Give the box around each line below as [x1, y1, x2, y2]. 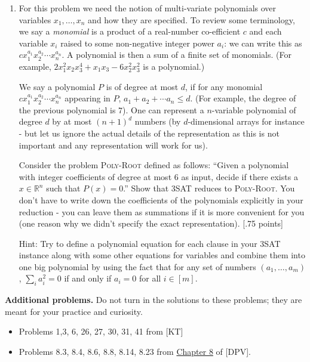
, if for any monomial [185, 80, 263, 92]
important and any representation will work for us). [19, 138, 208, 151]
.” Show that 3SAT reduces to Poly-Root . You [123, 182, 295, 194]
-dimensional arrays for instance [188, 115, 305, 128]
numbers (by [134, 115, 181, 128]
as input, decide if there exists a [181, 170, 298, 182]
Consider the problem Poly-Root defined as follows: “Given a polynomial [19, 159, 289, 171]
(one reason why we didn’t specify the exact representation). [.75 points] [19, 217, 283, 230]
